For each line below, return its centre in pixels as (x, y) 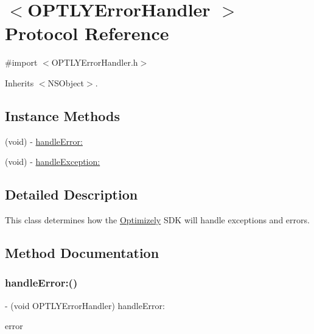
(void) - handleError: (44, 141)
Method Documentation (82, 253)
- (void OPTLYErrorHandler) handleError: (85, 305)
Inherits (19, 82)
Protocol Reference (87, 33)
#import (21, 62)
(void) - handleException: (53, 162)
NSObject (66, 82)
